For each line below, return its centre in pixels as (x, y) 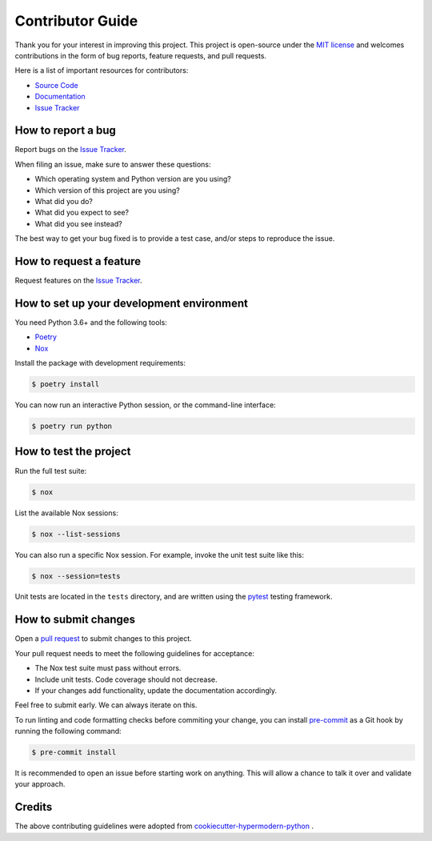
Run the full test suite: (51, 471)
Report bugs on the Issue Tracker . (71, 150)
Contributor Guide (76, 21)
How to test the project (73, 452)
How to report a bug (65, 131)
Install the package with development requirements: (100, 363)
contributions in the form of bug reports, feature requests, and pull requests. (141, 55)
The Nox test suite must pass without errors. (108, 668)
